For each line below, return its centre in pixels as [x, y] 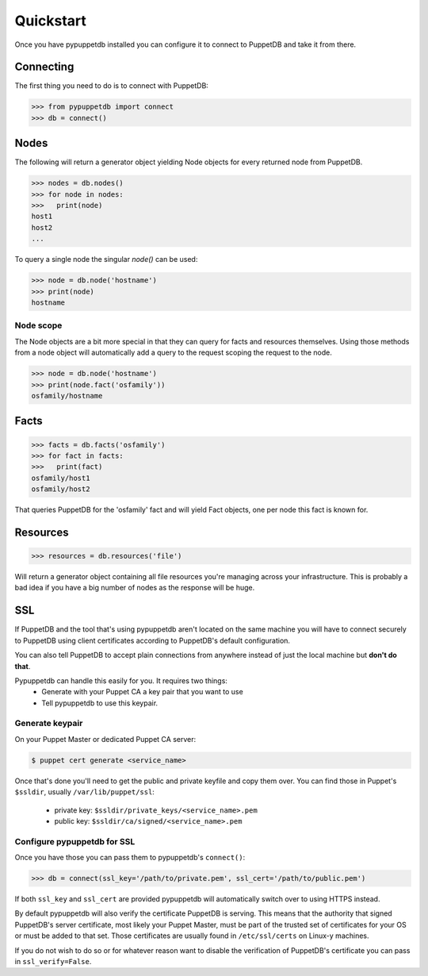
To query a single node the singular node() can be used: [106, 259]
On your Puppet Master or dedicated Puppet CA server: [105, 739]
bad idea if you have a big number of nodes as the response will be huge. [135, 588]
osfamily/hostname [67, 396]
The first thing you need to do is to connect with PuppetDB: [112, 86]
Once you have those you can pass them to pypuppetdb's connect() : [130, 858]
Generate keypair [49, 724]
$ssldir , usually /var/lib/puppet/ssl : [84, 792]
